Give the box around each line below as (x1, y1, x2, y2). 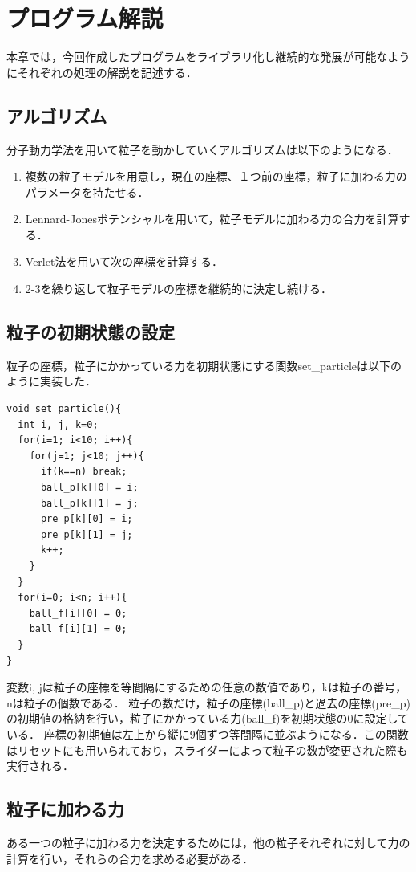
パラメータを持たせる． (25, 183, 149, 200)
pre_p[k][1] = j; (40, 528, 133, 540)
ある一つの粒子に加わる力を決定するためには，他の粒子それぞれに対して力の (6, 833, 410, 850)
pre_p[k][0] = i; (40, 513, 133, 525)
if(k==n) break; (40, 466, 127, 478)
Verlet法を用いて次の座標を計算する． (25, 253, 223, 270)
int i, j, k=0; (18, 418, 99, 430)
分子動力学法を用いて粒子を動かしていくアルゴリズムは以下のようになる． (6, 141, 398, 157)
